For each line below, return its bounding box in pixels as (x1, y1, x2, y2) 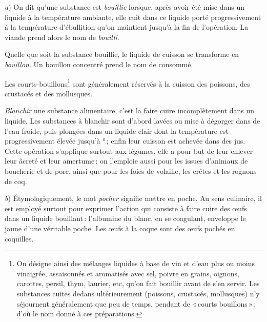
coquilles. (5, 233, 34, 244)
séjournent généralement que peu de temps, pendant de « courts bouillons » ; (16, 298, 256, 309)
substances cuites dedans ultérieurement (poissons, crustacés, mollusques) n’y (16, 288, 260, 298)
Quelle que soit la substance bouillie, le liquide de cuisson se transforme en (5, 49, 239, 59)
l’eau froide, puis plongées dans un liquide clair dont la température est (5, 125, 229, 136)
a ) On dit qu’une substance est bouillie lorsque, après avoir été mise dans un (5, 2, 244, 12)
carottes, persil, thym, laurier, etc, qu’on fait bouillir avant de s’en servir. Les (16, 278, 260, 289)
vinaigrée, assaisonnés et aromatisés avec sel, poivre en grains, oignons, (16, 268, 239, 278)
